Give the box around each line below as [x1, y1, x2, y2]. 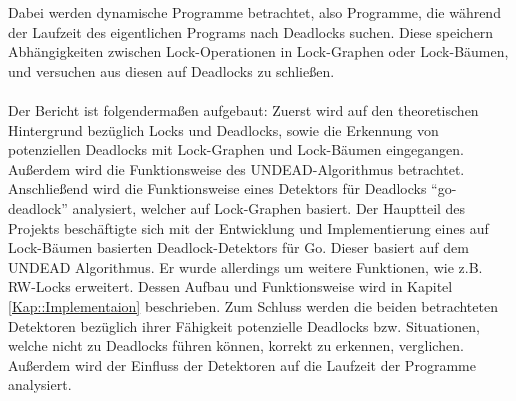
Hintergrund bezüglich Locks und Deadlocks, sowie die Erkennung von [8, 119, 439, 140]
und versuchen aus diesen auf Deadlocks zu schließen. [8, 60, 335, 81]
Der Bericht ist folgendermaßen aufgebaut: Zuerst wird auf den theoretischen [8, 99, 479, 120]
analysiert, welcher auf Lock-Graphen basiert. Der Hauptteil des [72, 197, 466, 218]
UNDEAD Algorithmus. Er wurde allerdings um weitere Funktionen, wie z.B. [8, 256, 483, 277]
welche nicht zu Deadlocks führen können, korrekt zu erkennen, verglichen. [8, 335, 464, 356]
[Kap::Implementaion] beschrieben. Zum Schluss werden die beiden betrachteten [8, 295, 498, 316]
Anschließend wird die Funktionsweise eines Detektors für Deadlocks [8, 178, 427, 199]
